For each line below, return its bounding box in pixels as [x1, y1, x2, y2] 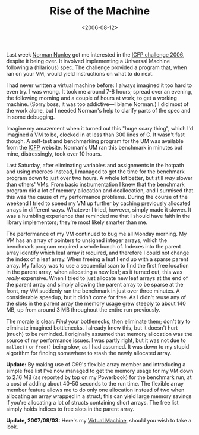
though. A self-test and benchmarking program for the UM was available [6, 137, 184, 144]
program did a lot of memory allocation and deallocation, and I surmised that [6, 187, 194, 194]
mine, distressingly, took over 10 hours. [6, 150, 102, 157]
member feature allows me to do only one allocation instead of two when [6, 386, 185, 393]
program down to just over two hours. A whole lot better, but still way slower [6, 174, 193, 181]
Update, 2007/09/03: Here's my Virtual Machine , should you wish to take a [6, 417, 192, 424]
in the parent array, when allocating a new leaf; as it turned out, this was [6, 268, 183, 275]
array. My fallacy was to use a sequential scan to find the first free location [6, 262, 189, 269]
